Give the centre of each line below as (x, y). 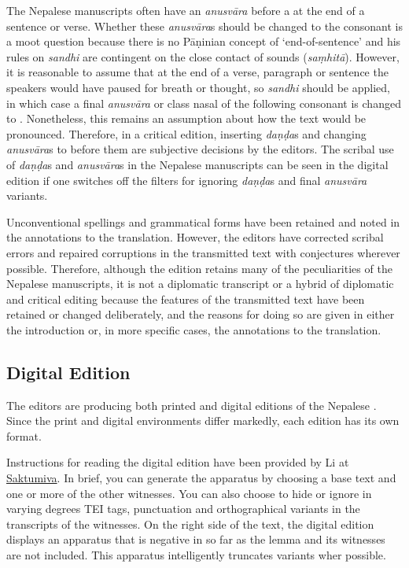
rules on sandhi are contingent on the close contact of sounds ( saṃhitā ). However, (203, 56)
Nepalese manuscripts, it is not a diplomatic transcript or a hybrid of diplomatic (200, 284)
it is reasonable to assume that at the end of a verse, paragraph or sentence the (197, 72)
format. (24, 435)
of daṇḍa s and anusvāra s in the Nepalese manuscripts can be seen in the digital (197, 164)
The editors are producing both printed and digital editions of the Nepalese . (192, 405)
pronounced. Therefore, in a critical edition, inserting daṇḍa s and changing (186, 133)
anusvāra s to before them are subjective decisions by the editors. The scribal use (200, 149)
